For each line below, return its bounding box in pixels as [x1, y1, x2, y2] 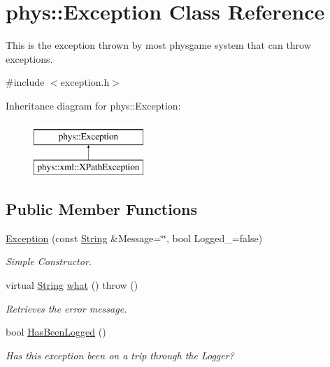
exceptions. [6, 51, 53, 66]
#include [6, 75, 45, 89]
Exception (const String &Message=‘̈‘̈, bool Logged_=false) [6, 230, 263, 245]
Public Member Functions [6, 198, 197, 220]
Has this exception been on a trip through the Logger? [6, 347, 234, 362]
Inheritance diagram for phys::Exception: [6, 98, 181, 112]
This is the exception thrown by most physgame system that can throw [6, 38, 311, 52]
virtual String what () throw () [6, 278, 138, 292]
